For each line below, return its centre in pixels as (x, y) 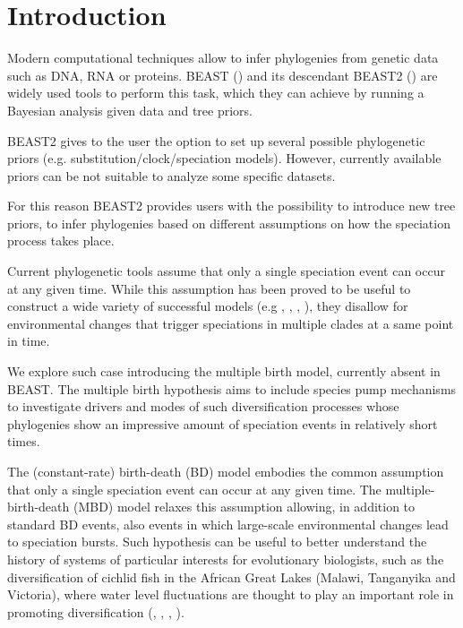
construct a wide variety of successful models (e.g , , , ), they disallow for (208, 306)
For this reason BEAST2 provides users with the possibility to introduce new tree (231, 206)
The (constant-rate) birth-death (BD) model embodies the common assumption (226, 471)
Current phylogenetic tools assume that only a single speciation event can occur (226, 271)
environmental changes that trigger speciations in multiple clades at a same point (231, 323)
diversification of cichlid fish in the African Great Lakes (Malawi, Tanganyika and (231, 576)
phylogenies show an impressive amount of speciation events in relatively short (223, 423)
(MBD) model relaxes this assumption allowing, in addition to (244, 507)
